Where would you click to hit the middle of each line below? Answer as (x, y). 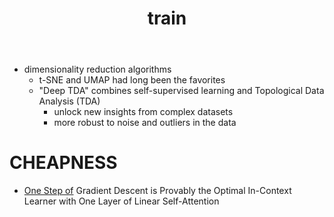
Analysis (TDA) (69, 101)
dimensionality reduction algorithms (97, 69)
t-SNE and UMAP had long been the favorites (132, 80)
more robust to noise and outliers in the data (145, 123)
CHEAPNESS (63, 163)
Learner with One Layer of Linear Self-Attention (121, 201)
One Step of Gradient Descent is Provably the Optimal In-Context (157, 191)
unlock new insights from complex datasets (143, 112)
